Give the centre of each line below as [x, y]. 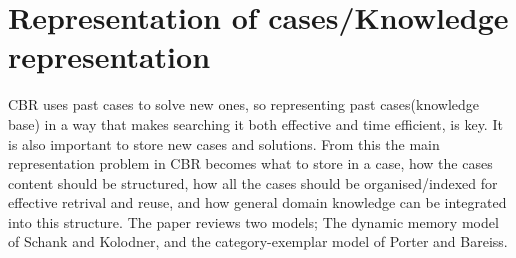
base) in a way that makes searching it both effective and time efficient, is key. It [255, 123]
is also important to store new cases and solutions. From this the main [224, 143]
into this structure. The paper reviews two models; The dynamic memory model [253, 221]
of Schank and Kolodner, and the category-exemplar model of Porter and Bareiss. [258, 241]
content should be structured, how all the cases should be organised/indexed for [253, 182]
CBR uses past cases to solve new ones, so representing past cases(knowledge [244, 104]
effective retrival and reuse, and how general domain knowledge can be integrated [257, 202]
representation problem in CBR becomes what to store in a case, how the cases [250, 163]
